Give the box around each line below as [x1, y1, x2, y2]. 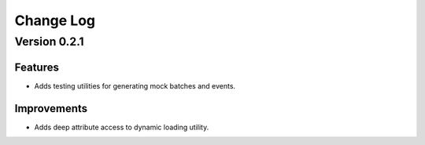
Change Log [14, 12, 96, 29]
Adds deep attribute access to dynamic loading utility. [34, 122, 209, 132]
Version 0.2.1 [14, 34, 84, 49]
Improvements [14, 102, 88, 115]
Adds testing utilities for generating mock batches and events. [34, 81, 236, 90]
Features [14, 60, 59, 74]
